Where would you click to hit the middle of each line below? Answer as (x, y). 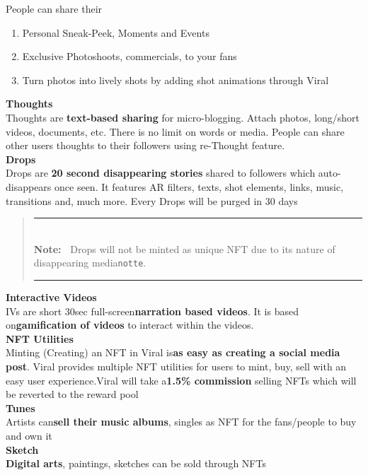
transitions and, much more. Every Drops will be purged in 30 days (152, 200)
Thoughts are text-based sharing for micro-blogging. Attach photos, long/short (183, 117)
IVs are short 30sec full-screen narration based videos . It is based (152, 311)
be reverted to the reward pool (72, 394)
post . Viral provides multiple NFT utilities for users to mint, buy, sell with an (176, 366)
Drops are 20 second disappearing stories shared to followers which (161, 173)
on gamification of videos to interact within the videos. (130, 325)
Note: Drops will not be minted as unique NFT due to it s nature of (184, 248)
